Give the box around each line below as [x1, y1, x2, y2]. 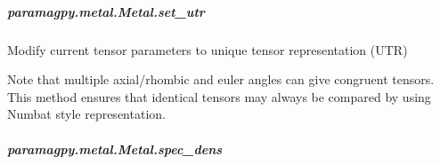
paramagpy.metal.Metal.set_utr [7, 2, 205, 20]
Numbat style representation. [7, 105, 166, 123]
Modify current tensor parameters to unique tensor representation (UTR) [7, 40, 408, 59]
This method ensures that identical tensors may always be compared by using [7, 87, 431, 105]
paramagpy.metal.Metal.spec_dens [7, 139, 223, 158]
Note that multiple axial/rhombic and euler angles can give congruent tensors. [7, 70, 435, 89]
